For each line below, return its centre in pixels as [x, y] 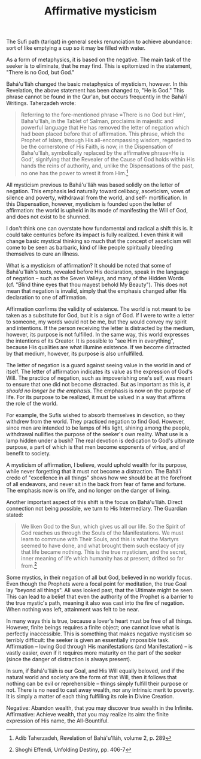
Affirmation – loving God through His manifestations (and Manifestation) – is [100, 646]
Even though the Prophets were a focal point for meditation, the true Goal [97, 584]
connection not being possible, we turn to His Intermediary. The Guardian [97, 508]
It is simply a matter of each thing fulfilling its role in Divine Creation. [90, 696]
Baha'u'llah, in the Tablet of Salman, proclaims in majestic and [97, 121]
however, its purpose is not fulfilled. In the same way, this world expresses [98, 334]
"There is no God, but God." [40, 73]
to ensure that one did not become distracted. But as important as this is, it [98, 384]
